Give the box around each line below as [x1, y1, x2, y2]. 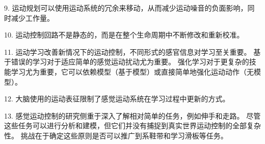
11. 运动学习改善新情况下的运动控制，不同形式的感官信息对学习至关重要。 [4, 46, 251, 57]
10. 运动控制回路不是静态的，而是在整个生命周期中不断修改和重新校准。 [4, 29, 244, 40]
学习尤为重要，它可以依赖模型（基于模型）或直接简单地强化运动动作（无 [11, 66, 254, 77]
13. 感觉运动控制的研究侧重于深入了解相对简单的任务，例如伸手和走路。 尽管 [4, 110, 261, 121]
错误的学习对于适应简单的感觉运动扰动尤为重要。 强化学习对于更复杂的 [11, 56, 249, 67]
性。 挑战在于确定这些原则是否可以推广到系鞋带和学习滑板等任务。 [4, 130, 228, 140]
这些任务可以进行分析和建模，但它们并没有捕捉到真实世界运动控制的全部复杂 [4, 120, 261, 131]
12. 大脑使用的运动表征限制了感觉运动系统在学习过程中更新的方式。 [4, 93, 230, 104]
